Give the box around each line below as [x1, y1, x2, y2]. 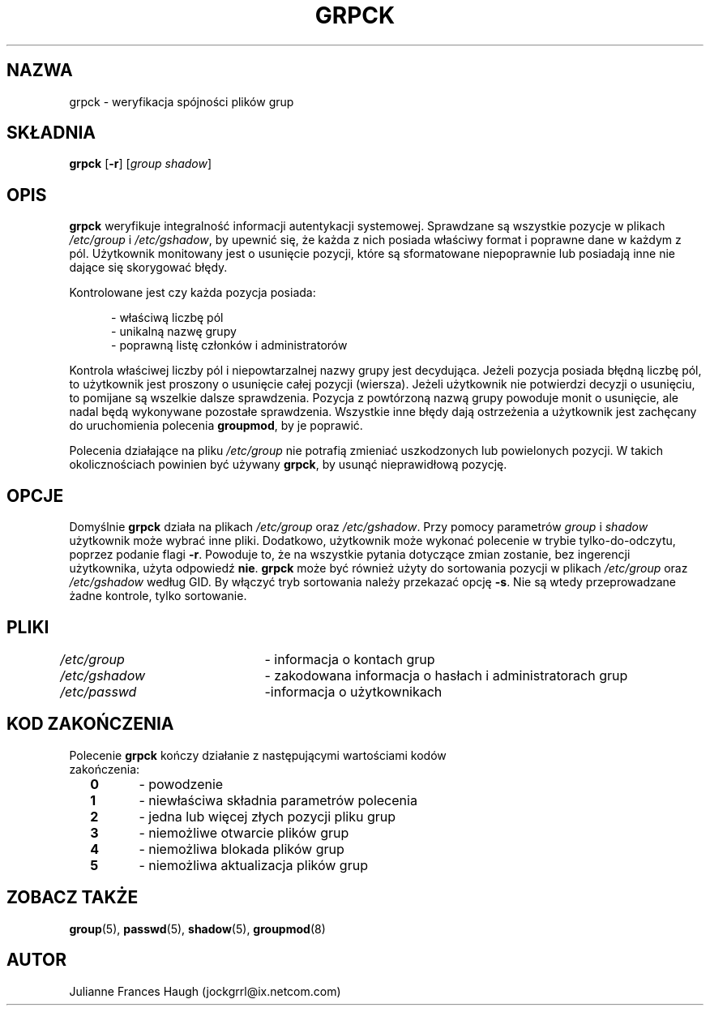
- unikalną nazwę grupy [111, 324, 237, 339]
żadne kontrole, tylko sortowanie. [69, 589, 247, 603]
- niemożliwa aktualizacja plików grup [139, 856, 368, 873]
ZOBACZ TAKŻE [6, 887, 139, 908]
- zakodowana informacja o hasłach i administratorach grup [264, 667, 628, 684]
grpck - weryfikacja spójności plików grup [69, 94, 294, 109]
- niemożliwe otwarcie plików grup [139, 824, 349, 841]
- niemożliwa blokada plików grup [139, 840, 344, 857]
